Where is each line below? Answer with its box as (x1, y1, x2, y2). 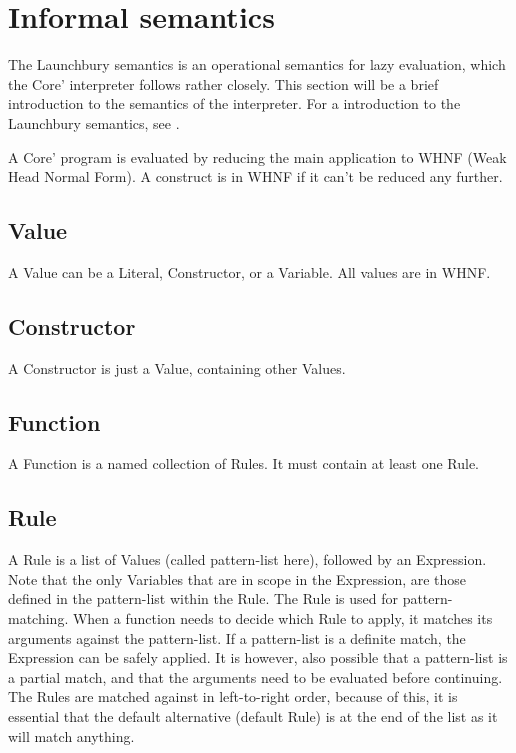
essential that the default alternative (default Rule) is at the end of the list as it (8, 706, 498, 727)
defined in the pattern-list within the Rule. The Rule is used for (8, 588, 398, 609)
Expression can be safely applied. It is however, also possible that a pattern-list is (8, 647, 508, 668)
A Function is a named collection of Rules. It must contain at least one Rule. (8, 453, 480, 474)
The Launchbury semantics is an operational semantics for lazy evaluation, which (8, 54, 506, 75)
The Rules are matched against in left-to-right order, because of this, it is (8, 686, 458, 707)
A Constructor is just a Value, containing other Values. (8, 357, 346, 378)
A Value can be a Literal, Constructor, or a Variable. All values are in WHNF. (8, 261, 491, 282)
